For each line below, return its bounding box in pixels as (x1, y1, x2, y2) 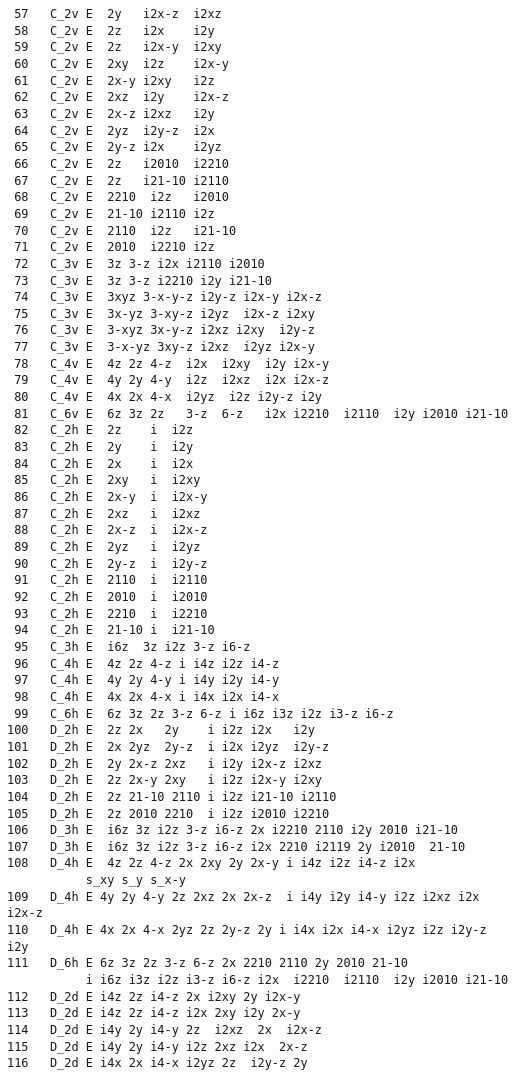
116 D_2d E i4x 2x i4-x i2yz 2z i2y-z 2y (7, 1056, 308, 1071)
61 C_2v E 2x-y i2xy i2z (14, 73, 215, 88)
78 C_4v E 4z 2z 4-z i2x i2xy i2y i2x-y (14, 356, 330, 371)
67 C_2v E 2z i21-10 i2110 (14, 173, 229, 188)
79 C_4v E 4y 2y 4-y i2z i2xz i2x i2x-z (14, 373, 330, 388)
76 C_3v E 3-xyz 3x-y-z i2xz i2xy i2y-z (14, 323, 315, 338)
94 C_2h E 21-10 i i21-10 (14, 623, 215, 638)
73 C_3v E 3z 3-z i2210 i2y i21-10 (14, 273, 272, 288)
